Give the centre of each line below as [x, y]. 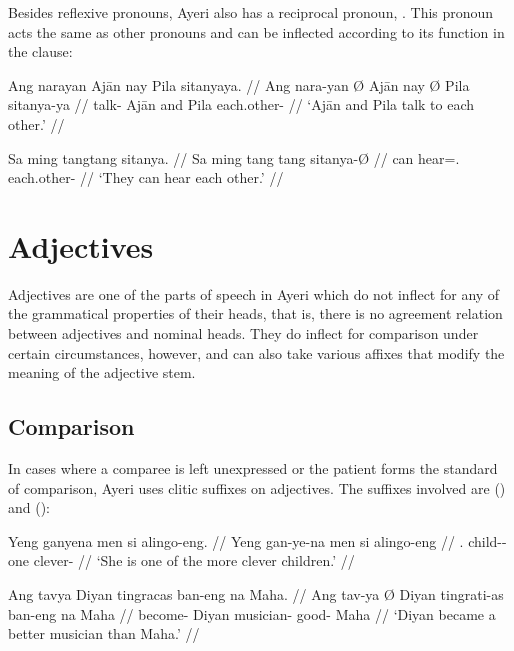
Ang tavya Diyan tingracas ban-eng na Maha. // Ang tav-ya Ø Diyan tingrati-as [256, 594]
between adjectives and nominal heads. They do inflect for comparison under [243, 333]
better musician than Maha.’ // [104, 633]
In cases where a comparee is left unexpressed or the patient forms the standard [253, 468]
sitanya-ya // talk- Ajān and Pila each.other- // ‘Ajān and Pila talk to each [241, 104]
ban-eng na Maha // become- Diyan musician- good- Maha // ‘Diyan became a [252, 613]
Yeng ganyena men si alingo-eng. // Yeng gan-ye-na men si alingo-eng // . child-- [257, 540]
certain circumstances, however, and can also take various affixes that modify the [256, 352]
